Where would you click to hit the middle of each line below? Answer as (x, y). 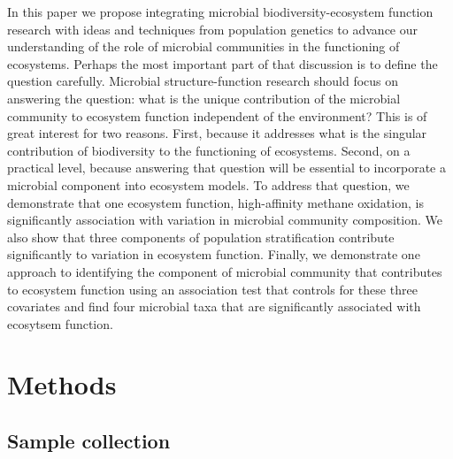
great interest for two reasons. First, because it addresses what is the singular (217, 133)
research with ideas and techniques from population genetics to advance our (213, 29)
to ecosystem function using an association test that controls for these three (212, 289)
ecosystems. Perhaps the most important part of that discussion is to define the (223, 63)
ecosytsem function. (60, 323)
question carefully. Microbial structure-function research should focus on (203, 81)
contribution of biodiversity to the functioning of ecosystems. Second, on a (209, 150)
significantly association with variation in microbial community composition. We (225, 220)
